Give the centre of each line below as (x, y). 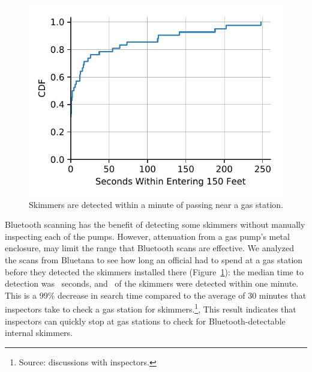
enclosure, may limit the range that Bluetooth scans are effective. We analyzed (149, 248)
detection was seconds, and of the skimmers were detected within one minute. (152, 283)
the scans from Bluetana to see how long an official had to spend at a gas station (154, 259)
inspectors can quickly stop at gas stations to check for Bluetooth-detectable (145, 321)
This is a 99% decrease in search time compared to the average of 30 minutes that (156, 295)
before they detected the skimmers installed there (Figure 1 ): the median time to (154, 271)
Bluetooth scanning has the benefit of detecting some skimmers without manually (155, 224)
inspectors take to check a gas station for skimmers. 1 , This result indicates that (151, 308)
